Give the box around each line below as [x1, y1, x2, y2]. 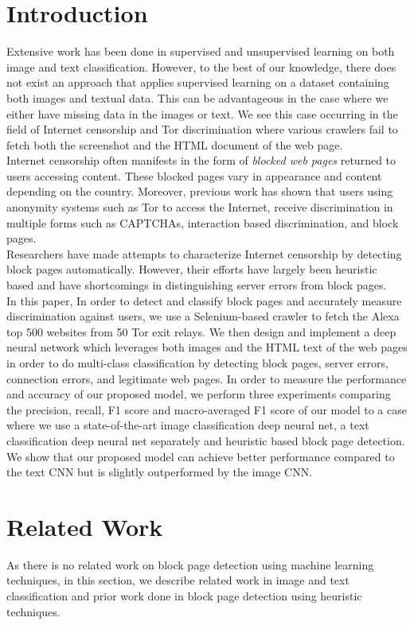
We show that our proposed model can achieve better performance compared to [6, 448, 395, 464]
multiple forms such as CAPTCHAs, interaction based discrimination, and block [6, 214, 399, 231]
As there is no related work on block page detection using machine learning [6, 556, 374, 573]
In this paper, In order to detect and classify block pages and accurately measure [6, 292, 402, 309]
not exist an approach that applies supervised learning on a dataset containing [6, 74, 389, 91]
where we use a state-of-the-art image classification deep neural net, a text [6, 417, 369, 433]
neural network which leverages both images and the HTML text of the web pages [6, 339, 408, 355]
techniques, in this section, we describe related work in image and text [6, 572, 350, 588]
